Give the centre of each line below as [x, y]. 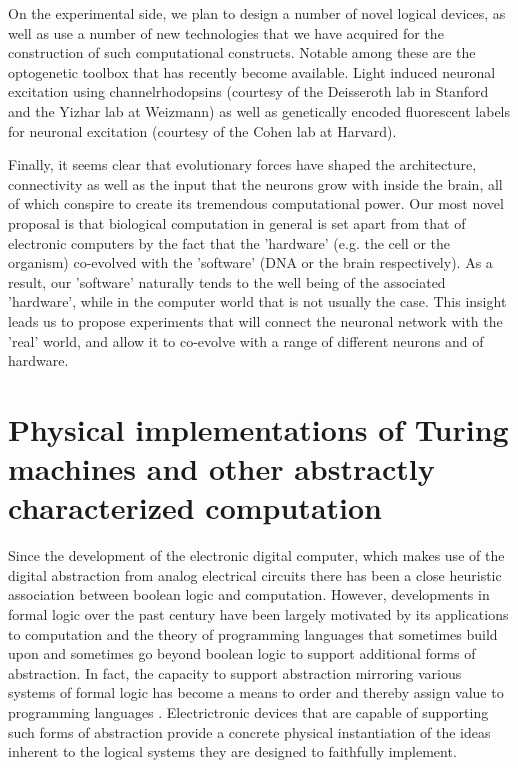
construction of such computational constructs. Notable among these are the [242, 52]
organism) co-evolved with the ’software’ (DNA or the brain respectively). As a [250, 262]
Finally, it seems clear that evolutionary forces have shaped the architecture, [242, 164]
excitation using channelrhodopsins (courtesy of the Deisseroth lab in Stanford [248, 91]
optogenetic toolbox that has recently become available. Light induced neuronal [252, 71]
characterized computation [195, 507]
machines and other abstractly [221, 468]
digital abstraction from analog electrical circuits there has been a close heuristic [255, 574]
